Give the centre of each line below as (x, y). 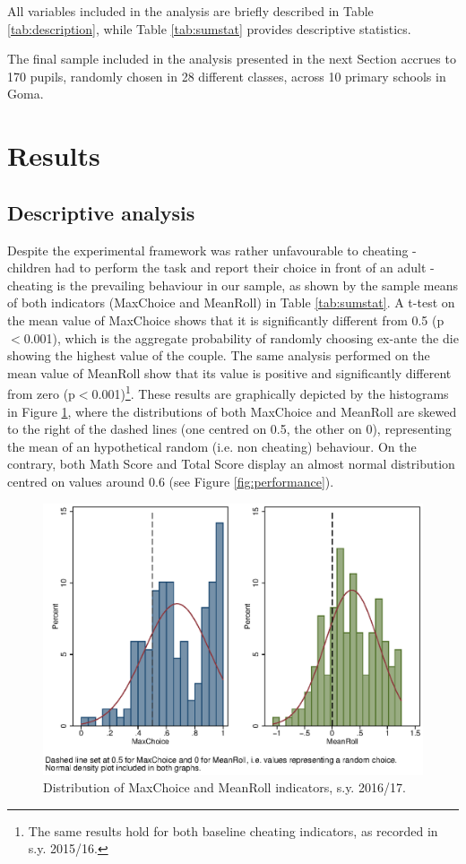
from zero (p (41, 393)
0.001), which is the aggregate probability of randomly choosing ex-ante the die (241, 337)
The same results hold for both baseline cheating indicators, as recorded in (233, 830)
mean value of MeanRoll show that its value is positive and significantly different (229, 372)
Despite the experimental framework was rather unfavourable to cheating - (212, 250)
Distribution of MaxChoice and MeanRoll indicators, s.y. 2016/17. (224, 787)
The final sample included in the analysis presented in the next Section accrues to (232, 59)
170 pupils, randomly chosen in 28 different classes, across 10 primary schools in (227, 76)
